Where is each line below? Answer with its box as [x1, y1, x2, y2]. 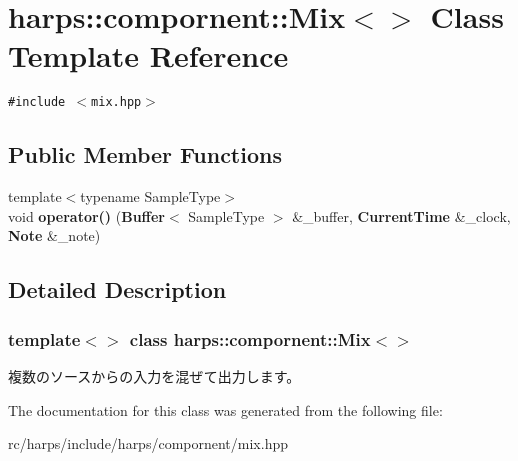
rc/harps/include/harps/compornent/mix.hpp [8, 433, 288, 454]
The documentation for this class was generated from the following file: [8, 399, 443, 420]
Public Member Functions [8, 139, 282, 170]
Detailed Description [8, 274, 227, 305]
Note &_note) [8, 225, 101, 246]
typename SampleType [80, 186, 221, 207]
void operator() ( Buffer [8, 205, 166, 226]
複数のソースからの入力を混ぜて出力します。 [8, 365, 301, 386]
